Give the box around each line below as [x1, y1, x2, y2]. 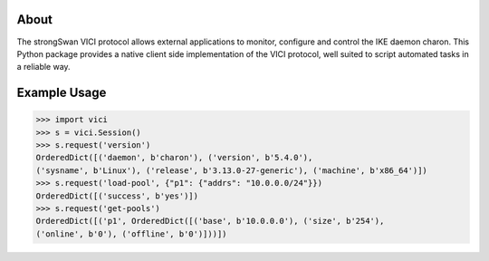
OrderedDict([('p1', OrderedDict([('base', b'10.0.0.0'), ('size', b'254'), [35, 216, 385, 227]
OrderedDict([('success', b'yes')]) [35, 190, 199, 201]
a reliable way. [16, 62, 72, 72]
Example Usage [16, 85, 107, 101]
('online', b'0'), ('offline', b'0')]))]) [35, 228, 227, 239]
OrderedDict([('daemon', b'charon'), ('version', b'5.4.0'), [35, 152, 313, 163]
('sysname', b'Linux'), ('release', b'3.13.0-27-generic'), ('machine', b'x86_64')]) [35, 165, 427, 176]
